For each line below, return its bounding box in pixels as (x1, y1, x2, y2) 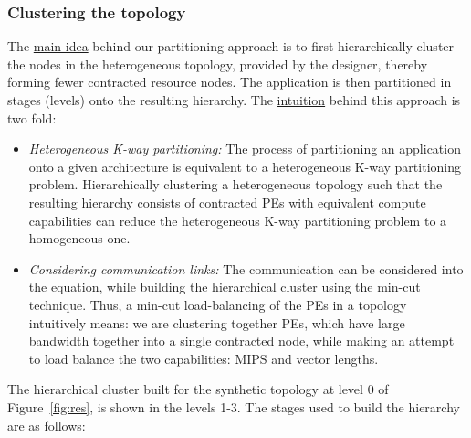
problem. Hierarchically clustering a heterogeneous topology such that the (28, 175, 443, 194)
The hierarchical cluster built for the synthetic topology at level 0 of (7, 379, 389, 399)
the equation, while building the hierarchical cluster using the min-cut (28, 277, 421, 296)
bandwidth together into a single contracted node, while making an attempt (28, 331, 455, 350)
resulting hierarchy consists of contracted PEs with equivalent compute (28, 192, 426, 211)
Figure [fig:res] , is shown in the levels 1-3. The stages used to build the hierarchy (7, 397, 460, 416)
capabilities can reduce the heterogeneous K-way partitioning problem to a (28, 210, 447, 230)
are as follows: (7, 415, 86, 434)
